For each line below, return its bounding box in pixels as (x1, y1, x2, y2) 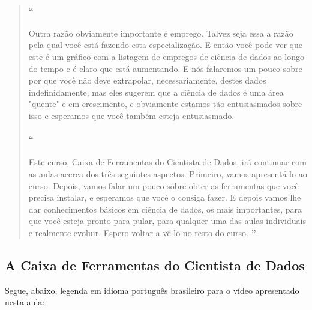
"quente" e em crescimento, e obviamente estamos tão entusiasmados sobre (28, 97, 302, 110)
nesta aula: (5, 296, 45, 308)
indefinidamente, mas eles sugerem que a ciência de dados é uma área (28, 85, 284, 98)
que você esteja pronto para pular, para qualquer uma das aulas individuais (28, 214, 306, 227)
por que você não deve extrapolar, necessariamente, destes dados (28, 74, 266, 87)
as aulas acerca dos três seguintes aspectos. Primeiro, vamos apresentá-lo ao (28, 167, 307, 180)
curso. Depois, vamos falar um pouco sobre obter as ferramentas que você (28, 179, 299, 192)
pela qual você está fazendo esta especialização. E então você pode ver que (28, 38, 302, 51)
